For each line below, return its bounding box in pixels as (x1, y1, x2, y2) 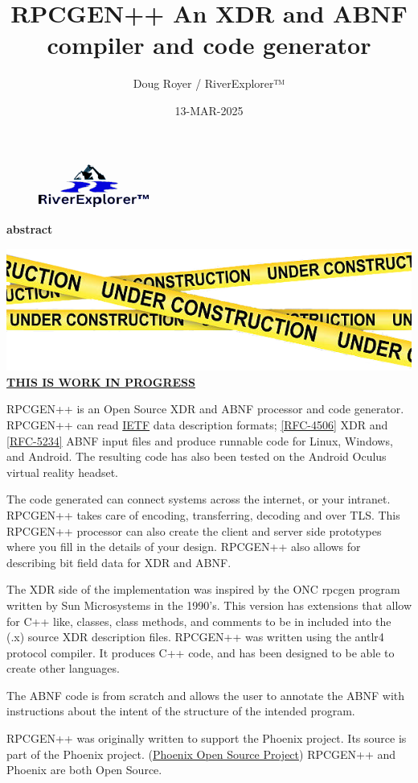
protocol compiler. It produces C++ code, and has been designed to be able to (6, 644, 395, 661)
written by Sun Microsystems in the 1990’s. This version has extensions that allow (6, 596, 412, 613)
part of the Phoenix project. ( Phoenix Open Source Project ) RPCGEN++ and (6, 745, 396, 762)
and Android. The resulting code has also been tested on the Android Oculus (6, 448, 387, 465)
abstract (6, 221, 53, 238)
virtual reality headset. (6, 463, 119, 480)
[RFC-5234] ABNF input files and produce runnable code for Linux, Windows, (6, 432, 393, 449)
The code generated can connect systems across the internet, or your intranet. (6, 491, 391, 507)
